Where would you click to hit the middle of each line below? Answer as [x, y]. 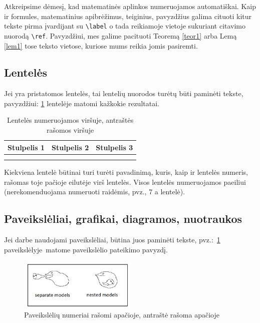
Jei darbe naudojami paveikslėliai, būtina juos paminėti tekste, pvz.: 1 [112, 240]
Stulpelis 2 [70, 147]
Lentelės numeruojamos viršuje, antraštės [70, 120]
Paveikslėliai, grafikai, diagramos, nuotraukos [123, 219]
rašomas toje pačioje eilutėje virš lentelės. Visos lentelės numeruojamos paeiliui [125, 182]
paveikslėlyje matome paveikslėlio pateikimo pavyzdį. [86, 249]
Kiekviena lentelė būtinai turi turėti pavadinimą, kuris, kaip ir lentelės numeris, [126, 172]
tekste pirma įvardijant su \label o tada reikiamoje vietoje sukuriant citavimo [125, 26]
